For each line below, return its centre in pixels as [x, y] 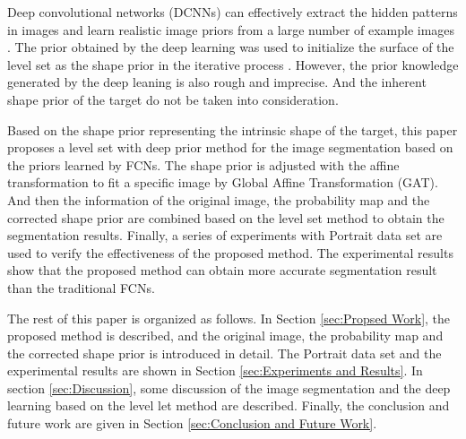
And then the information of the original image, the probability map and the [219, 199]
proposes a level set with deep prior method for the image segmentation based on [230, 147]
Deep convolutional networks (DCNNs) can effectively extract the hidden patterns [233, 12]
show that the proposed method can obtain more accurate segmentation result [222, 270]
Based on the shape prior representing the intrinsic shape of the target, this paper [233, 129]
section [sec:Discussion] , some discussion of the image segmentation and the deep [229, 387]
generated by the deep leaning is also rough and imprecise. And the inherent [217, 82]
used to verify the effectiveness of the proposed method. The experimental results [230, 252]
